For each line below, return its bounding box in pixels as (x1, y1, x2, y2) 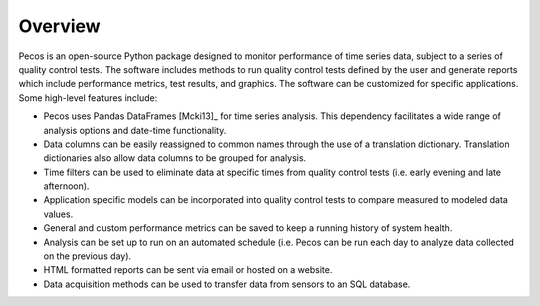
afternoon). (43, 180, 90, 192)
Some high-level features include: (18, 91, 158, 104)
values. (43, 208, 74, 220)
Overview (18, 15, 101, 37)
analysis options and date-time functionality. (43, 124, 227, 136)
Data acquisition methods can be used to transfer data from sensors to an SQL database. (43, 278, 411, 290)
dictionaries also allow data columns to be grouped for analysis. (43, 152, 307, 164)
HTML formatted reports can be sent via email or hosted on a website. (43, 264, 333, 276)
